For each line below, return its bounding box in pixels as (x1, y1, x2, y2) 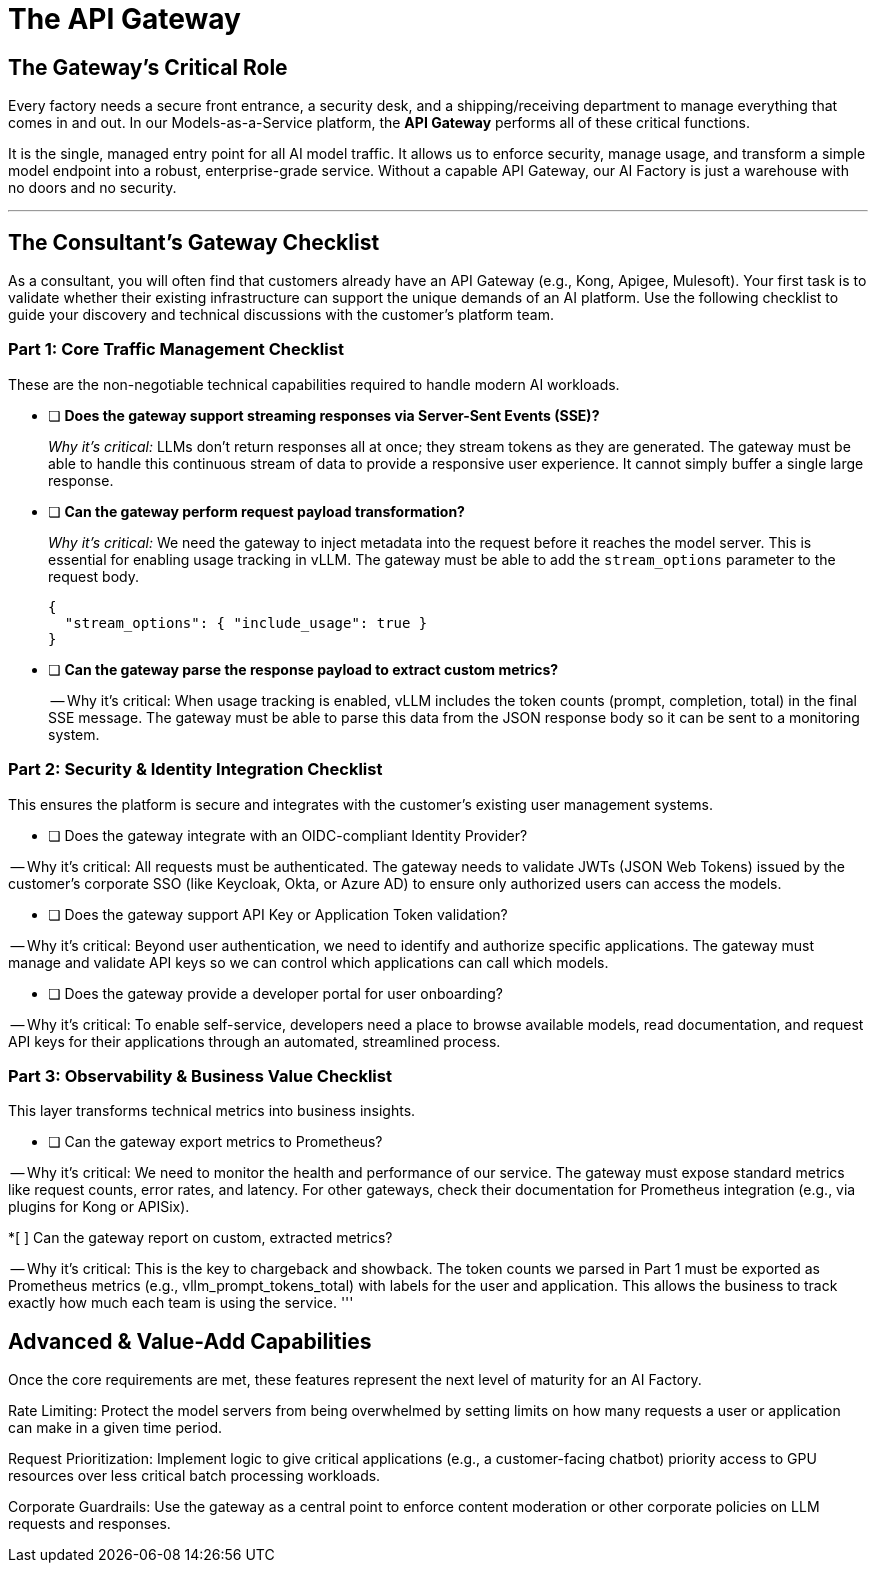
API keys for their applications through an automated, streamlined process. (8, 1032, 501, 1050)
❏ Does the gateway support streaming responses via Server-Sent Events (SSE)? (48, 406, 600, 424)
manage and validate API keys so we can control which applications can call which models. (8, 953, 609, 971)
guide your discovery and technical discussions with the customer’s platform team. (8, 306, 554, 324)
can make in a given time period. (8, 1419, 223, 1437)
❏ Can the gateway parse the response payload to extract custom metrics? (48, 660, 559, 678)
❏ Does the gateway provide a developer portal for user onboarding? (48, 984, 503, 1002)
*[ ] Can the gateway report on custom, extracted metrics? (8, 1229, 393, 1247)
